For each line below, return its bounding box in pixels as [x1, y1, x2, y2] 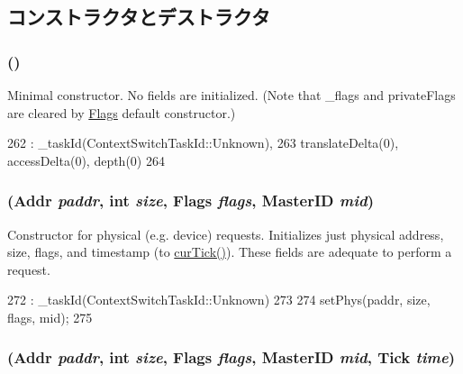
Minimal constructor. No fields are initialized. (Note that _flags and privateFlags [7, 86, 456, 104]
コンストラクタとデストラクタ [7, 3, 270, 31]
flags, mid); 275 [7, 307, 93, 326]
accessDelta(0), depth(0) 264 [7, 151, 165, 169]
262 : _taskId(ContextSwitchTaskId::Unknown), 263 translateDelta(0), [7, 133, 399, 152]
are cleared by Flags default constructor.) [7, 103, 236, 122]
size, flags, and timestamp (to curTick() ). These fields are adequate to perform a [7, 242, 452, 261]
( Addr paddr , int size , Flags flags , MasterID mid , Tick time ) [7, 346, 456, 369]
